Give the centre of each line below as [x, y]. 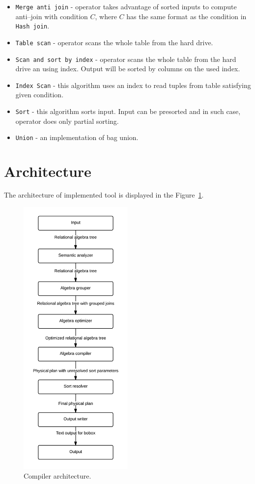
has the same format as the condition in [186, 16]
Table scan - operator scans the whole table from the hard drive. [114, 42]
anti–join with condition [52, 16]
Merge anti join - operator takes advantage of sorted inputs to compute [126, 6]
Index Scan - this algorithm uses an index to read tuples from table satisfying [133, 85]
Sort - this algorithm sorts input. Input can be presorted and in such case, [128, 111]
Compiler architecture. [57, 475]
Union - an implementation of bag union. [77, 137]
